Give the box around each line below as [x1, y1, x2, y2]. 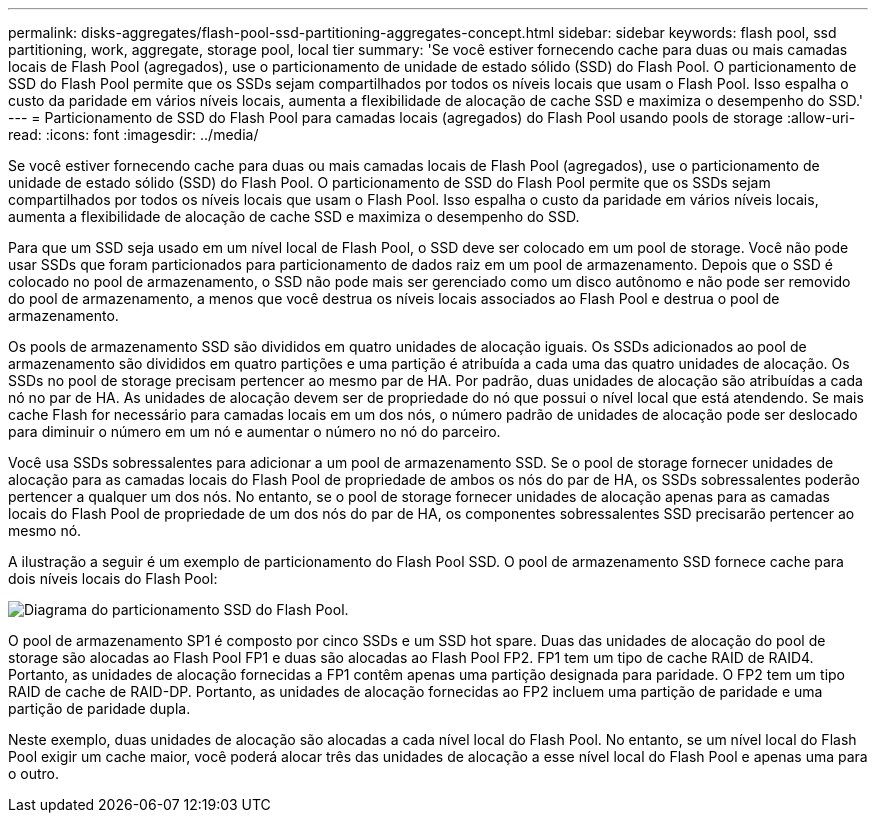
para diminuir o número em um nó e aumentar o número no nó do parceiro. [8, 423, 501, 440]
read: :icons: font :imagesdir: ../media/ [8, 126, 259, 143]
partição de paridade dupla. [8, 700, 191, 717]
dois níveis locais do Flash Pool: [8, 570, 218, 587]
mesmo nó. [8, 522, 82, 539]
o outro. [8, 765, 60, 782]
